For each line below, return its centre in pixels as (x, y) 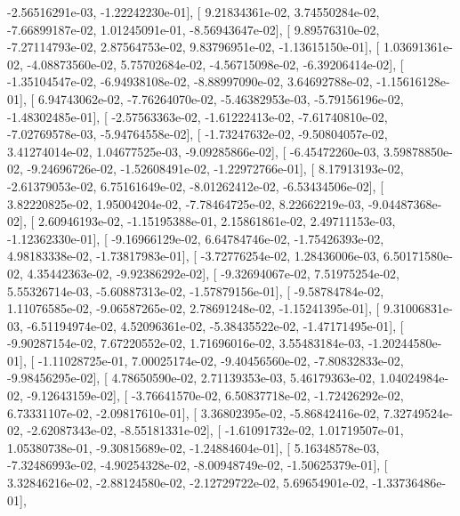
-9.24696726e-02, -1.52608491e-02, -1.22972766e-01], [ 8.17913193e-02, (215, 169)
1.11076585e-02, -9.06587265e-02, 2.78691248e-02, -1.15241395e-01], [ (194, 308)
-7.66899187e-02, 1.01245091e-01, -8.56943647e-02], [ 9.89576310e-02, (194, 29)
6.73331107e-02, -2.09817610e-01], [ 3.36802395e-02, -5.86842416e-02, (194, 412)
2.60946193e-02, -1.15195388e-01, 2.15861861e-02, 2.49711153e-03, (217, 221)
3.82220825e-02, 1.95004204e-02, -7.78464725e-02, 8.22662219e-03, (186, 203)
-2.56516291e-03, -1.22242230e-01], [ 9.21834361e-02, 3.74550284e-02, (194, 12)
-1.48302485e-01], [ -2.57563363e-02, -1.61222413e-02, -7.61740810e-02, (198, 116)
